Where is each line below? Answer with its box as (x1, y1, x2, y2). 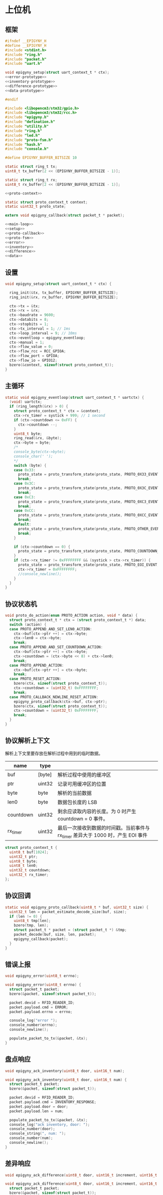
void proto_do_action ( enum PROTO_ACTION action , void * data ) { (5, 613, 138, 618)
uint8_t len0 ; (9, 863, 38, 868)
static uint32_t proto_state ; (5, 204, 66, 209)
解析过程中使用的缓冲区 (57, 771, 112, 778)
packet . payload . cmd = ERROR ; (9, 1005, 68, 1010)
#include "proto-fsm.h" (5, 137, 53, 142)
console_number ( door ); (9, 1127, 55, 1132)
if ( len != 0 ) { (9, 914, 42, 919)
